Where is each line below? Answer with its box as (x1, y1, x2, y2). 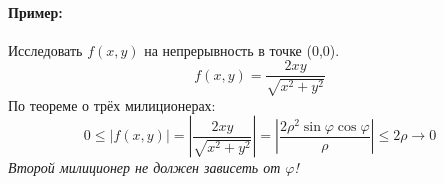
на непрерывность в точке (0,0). (144, 39, 340, 60)
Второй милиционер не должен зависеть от (8, 157, 281, 178)
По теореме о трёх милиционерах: (8, 94, 216, 115)
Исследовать (8, 39, 83, 60)
